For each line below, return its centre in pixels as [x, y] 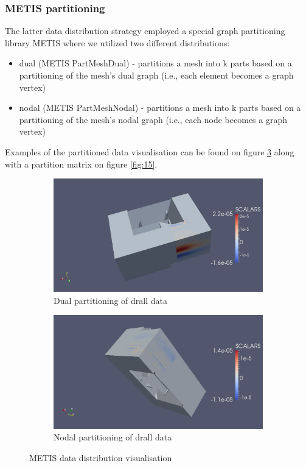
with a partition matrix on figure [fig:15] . [81, 164]
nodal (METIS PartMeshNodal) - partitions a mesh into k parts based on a [160, 108]
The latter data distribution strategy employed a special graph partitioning [145, 31]
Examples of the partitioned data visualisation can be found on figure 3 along [150, 151]
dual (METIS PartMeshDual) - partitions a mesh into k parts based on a [155, 63]
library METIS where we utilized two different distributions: [117, 42]
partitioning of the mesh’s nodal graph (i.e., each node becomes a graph [153, 119]
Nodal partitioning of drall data [113, 437]
